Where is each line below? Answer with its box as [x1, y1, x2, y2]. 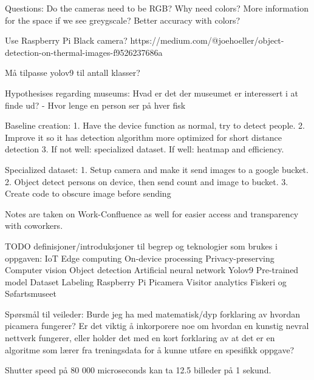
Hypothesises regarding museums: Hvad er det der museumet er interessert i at [5, 86, 299, 99]
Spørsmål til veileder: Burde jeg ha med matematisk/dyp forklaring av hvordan [5, 307, 300, 320]
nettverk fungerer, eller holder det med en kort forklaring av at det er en [5, 331, 275, 344]
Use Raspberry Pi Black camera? [5, 34, 128, 47]
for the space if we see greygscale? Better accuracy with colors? [5, 13, 241, 26]
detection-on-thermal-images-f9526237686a [5, 46, 163, 58]
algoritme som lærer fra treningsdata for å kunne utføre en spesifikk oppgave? [5, 343, 295, 356]
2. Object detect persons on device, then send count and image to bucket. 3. [5, 175, 288, 188]
